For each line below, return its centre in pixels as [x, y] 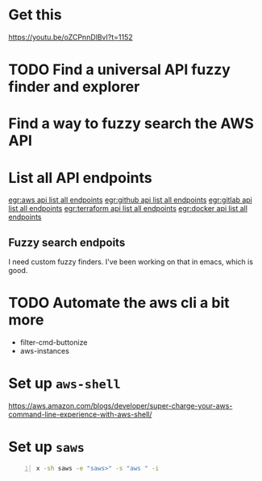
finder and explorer [74, 87]
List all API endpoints [80, 178]
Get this [35, 15]
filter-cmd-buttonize [54, 342]
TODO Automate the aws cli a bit [119, 303]
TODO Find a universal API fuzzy [120, 70]
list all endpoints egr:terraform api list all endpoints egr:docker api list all [128, 209]
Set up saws [46, 447]
